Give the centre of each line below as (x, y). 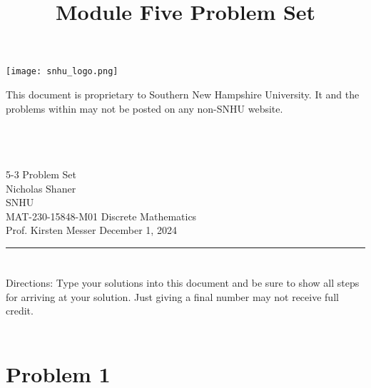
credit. (20, 311)
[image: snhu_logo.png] (62, 72)
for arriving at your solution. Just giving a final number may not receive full (172, 296)
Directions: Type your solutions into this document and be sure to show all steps (183, 283)
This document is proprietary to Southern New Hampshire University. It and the (183, 95)
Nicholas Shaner (41, 188)
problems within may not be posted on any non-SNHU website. (144, 108)
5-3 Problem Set (41, 174)
